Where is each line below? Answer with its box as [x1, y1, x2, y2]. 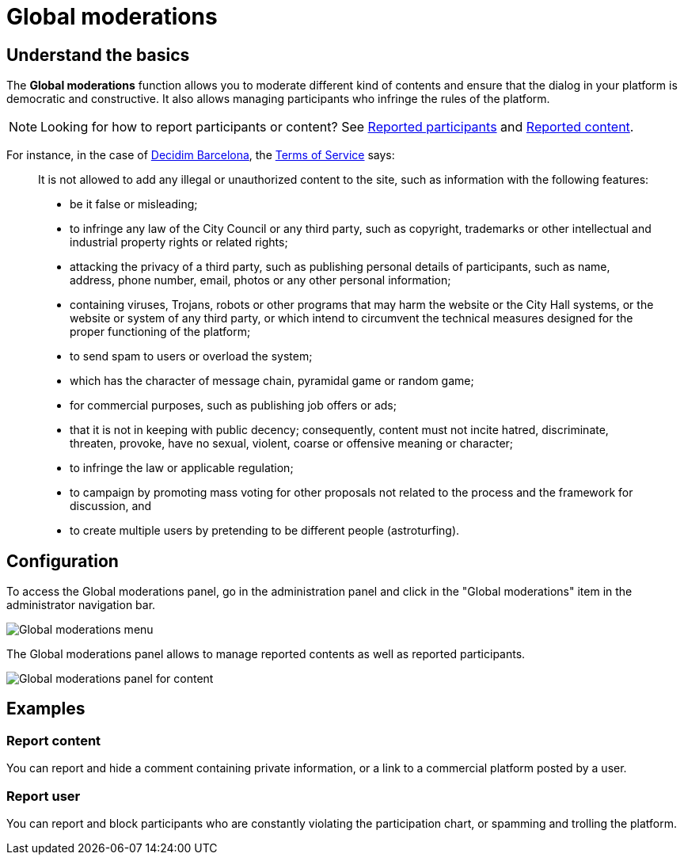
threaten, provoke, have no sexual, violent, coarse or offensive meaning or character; [70, 436, 514, 451]
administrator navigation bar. [6, 598, 156, 612]
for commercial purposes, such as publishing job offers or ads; [70, 398, 397, 413]
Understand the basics [6, 44, 190, 65]
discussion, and [70, 499, 152, 513]
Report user [6, 787, 81, 804]
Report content [6, 732, 101, 749]
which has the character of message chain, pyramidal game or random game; [70, 374, 474, 388]
